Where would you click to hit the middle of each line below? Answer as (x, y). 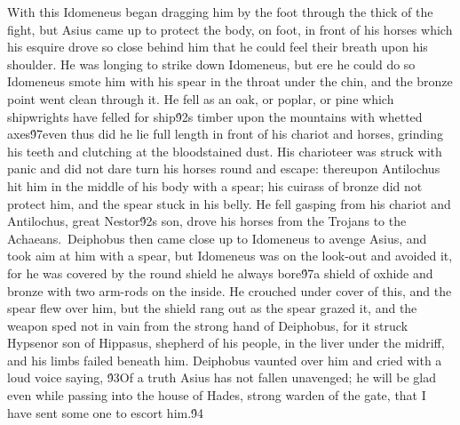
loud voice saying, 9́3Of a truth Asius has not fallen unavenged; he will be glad (222, 377)
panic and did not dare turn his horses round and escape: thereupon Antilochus (224, 168)
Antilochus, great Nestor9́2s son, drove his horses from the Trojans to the (207, 221)
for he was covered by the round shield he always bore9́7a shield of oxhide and (220, 273)
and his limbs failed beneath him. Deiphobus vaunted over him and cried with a (225, 360)
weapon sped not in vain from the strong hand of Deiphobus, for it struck (208, 325)
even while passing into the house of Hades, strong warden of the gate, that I (217, 395)
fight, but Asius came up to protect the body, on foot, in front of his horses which (230, 29)
